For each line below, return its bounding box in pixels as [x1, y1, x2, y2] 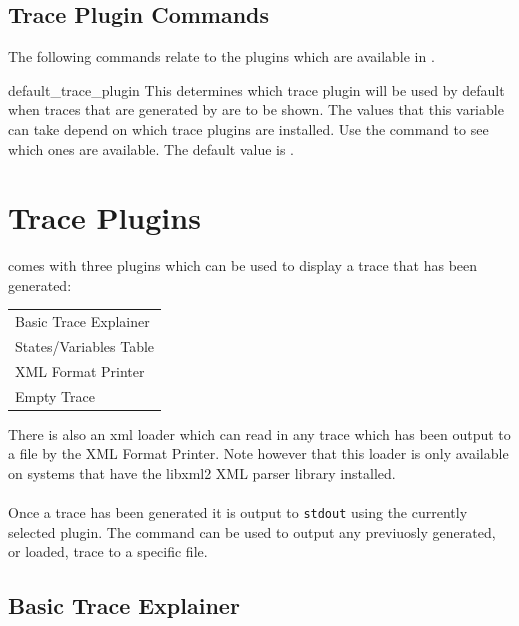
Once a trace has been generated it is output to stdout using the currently [8, 502, 468, 523]
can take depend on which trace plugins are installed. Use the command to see [8, 118, 489, 139]
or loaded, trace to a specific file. [8, 541, 208, 562]
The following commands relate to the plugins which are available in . [8, 46, 435, 67]
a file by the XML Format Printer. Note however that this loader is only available [8, 443, 509, 464]
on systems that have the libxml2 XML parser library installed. [8, 463, 396, 484]
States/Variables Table [15, 336, 155, 357]
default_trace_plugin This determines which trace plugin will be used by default [8, 79, 505, 100]
